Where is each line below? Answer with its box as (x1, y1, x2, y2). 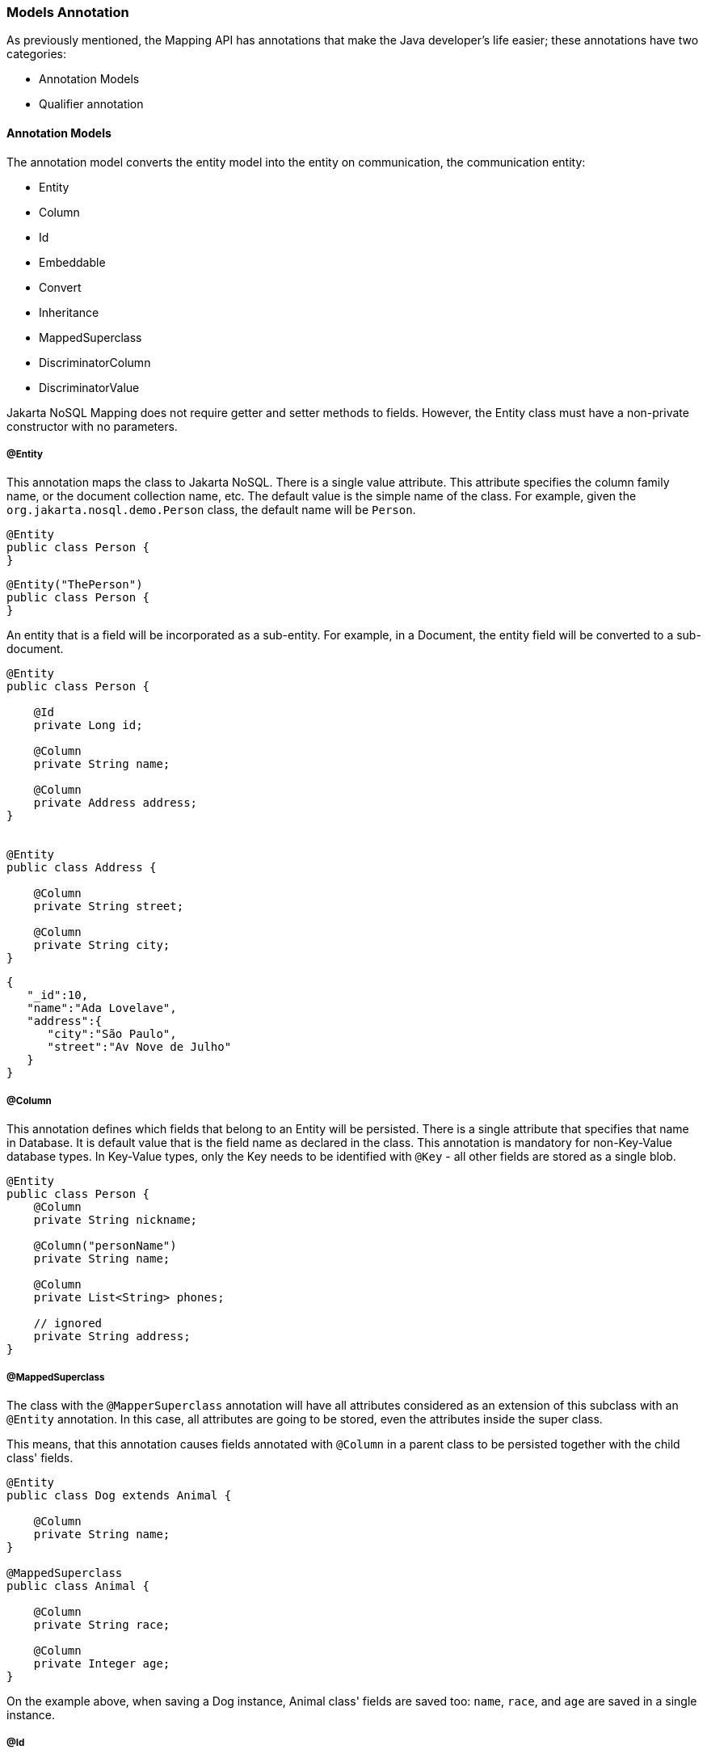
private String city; (33, 938, 170, 952)
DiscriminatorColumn (39, 355, 151, 369)
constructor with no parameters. (6, 419, 178, 433)
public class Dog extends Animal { (6, 1488, 232, 1502)
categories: (6, 47, 66, 61)
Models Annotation (6, 4, 129, 20)
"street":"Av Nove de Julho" (47, 1040, 232, 1054)
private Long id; (33, 719, 143, 732)
